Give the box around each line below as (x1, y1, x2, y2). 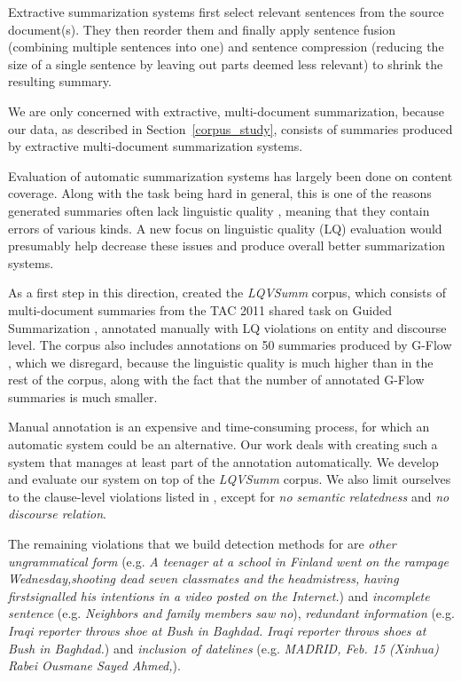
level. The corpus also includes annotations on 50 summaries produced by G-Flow (8, 336, 452, 354)
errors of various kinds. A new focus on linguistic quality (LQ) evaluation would (8, 218, 442, 237)
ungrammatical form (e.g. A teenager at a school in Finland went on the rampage (8, 551, 449, 570)
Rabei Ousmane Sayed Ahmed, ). (8, 656, 181, 675)
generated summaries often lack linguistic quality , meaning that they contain (8, 201, 430, 219)
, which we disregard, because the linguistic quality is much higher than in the (8, 352, 434, 371)
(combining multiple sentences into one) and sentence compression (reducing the (8, 37, 444, 56)
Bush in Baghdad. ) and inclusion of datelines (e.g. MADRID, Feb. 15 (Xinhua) (8, 638, 439, 657)
